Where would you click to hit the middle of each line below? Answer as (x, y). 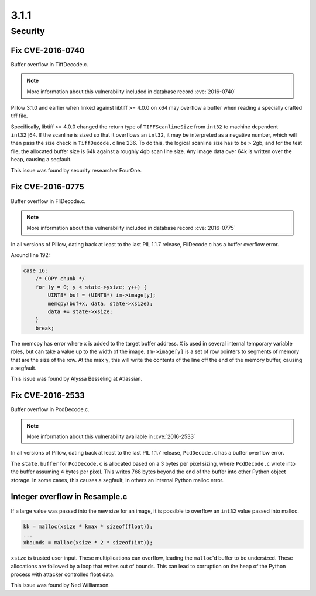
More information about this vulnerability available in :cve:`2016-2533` (111, 436)
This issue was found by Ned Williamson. (61, 585)
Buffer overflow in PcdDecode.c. (50, 409)
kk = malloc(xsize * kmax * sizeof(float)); (88, 526)
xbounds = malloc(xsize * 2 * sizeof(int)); (88, 543)
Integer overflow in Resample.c (69, 497)
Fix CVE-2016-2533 (48, 396)
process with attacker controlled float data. (63, 574)
